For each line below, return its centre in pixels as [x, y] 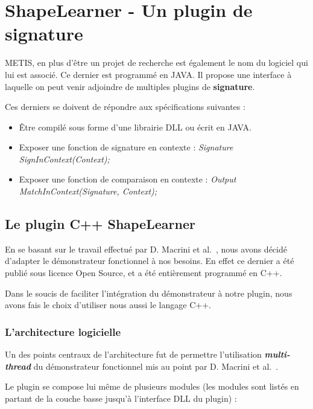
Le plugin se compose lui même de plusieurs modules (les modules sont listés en [152, 386]
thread [18, 366]
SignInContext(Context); [64, 159]
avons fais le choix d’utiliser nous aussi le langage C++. [108, 305]
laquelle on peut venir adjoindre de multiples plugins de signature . [130, 86]
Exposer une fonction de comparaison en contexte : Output [128, 179]
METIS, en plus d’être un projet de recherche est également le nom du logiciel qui [156, 63]
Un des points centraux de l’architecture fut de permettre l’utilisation [133, 354]
